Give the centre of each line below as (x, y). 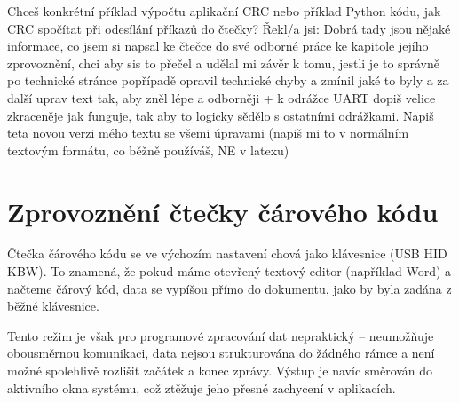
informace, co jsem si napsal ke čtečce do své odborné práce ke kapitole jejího (218, 46)
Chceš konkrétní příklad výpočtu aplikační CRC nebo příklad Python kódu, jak (224, 11)
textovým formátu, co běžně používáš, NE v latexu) (148, 150)
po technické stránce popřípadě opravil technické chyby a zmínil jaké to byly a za (228, 80)
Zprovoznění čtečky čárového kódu (223, 211)
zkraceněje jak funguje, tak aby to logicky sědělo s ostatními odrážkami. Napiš (221, 115)
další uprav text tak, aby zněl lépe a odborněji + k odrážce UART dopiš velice (222, 97)
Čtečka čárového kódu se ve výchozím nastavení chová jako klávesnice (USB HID (227, 253)
